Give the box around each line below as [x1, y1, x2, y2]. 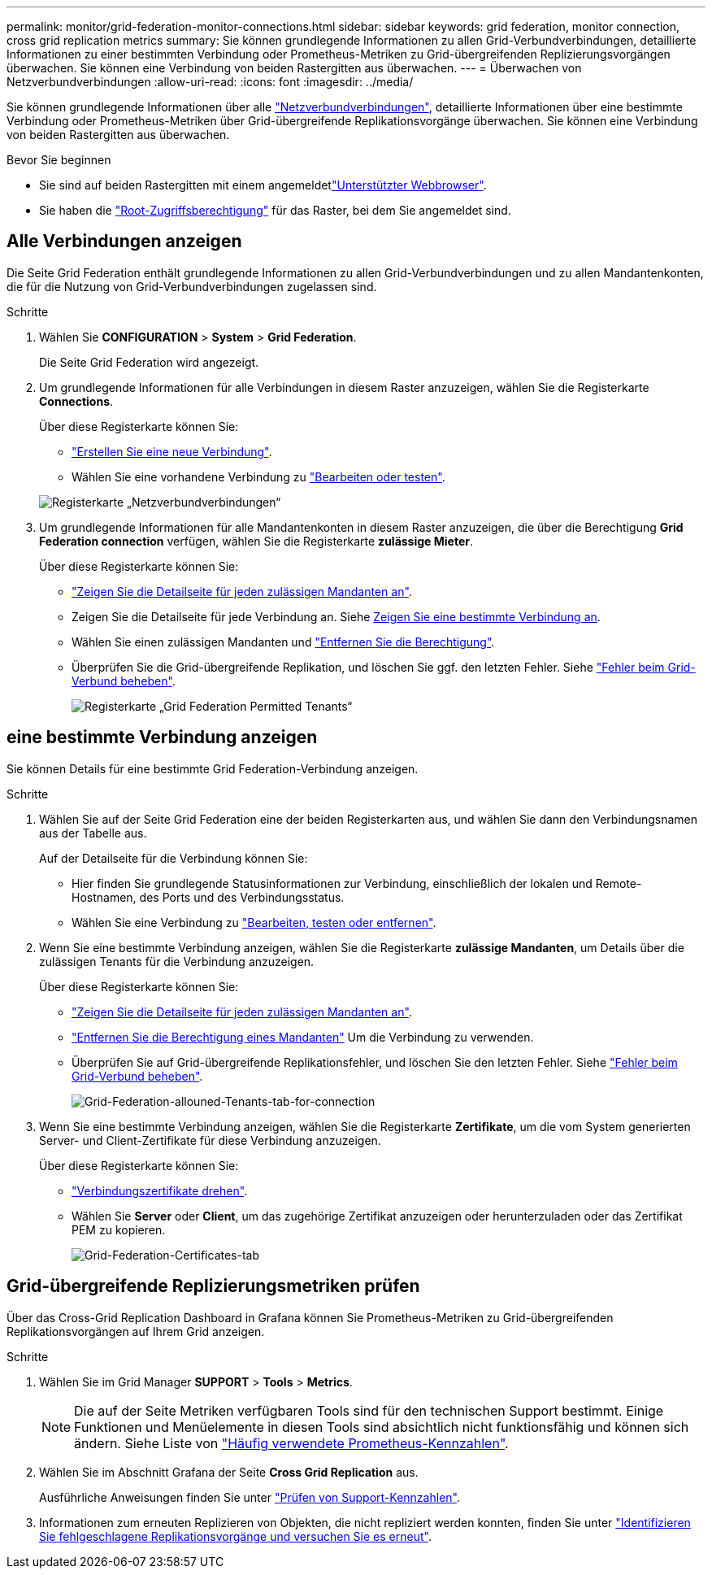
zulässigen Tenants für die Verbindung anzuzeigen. [39, 954, 315, 968]
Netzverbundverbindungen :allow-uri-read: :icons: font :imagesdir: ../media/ [7, 75, 414, 89]
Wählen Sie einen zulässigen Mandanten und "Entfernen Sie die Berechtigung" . [72, 634, 495, 649]
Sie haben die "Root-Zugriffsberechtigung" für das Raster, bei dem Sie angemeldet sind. [39, 203, 511, 217]
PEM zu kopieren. [72, 1222, 166, 1237]
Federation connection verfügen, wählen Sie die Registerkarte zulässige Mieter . [39, 533, 473, 548]
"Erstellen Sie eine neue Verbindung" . [72, 444, 272, 459]
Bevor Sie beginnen [7, 153, 111, 167]
